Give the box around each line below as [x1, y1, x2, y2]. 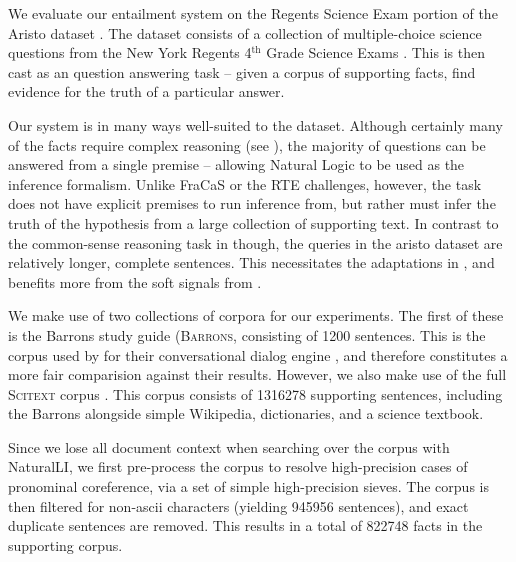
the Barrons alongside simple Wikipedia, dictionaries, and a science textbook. [8, 403, 484, 424]
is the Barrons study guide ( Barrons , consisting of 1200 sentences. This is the [8, 324, 486, 345]
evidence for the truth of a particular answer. [8, 81, 285, 102]
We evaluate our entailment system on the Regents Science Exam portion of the [8, 3, 498, 23]
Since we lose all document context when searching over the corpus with [8, 436, 450, 457]
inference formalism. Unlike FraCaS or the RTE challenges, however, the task [8, 173, 482, 194]
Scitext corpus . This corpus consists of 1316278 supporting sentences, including [8, 383, 503, 404]
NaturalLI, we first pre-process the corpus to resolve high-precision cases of [8, 456, 468, 477]
